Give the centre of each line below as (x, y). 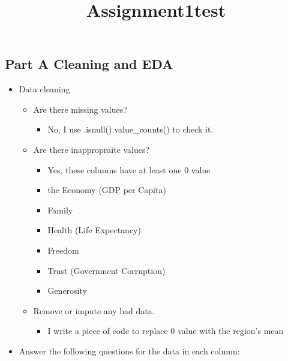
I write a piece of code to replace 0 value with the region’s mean (166, 331)
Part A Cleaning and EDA (89, 64)
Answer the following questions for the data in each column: (129, 351)
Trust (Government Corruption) (106, 270)
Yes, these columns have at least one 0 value (129, 169)
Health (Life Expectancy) (94, 230)
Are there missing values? (80, 109)
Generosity (67, 291)
